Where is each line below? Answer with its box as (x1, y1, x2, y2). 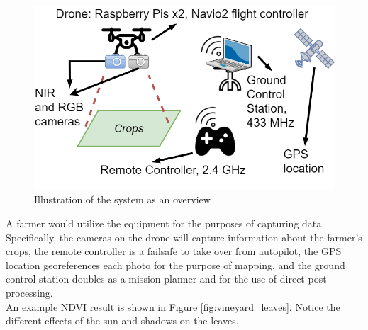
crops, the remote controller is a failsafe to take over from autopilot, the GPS (6, 244, 342, 258)
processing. (6, 285, 53, 300)
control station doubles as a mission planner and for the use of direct (6, 271, 305, 286)
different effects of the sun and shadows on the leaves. (6, 313, 239, 328)
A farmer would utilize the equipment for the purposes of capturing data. (6, 216, 325, 231)
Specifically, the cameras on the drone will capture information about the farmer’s (6, 229, 362, 244)
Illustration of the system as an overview (34, 192, 211, 207)
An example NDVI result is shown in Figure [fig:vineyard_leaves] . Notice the (6, 299, 340, 314)
